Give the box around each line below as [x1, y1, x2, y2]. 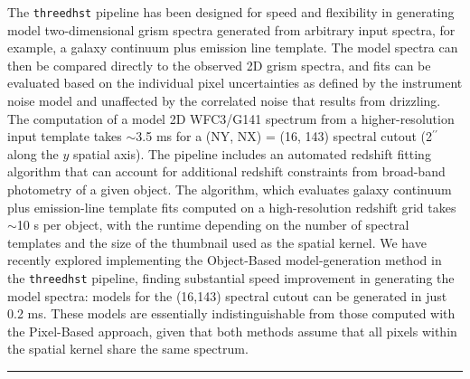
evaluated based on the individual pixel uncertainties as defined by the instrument [7, 73, 463, 92]
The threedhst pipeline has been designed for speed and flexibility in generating [7, 3, 455, 21]
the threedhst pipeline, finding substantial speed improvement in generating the [7, 268, 455, 287]
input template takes [7, 127, 122, 146]
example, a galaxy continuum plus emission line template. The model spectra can [7, 38, 458, 57]
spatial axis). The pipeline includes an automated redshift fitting [72, 144, 431, 163]
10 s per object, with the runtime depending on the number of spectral [16, 215, 409, 234]
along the [7, 144, 59, 163]
